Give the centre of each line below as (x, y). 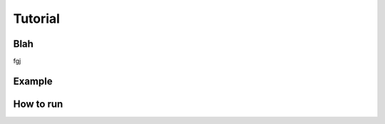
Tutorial (37, 19)
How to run (38, 104)
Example (33, 81)
